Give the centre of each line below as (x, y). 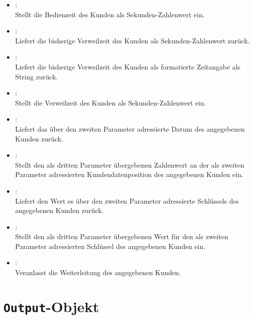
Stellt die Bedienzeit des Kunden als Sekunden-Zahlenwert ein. (110, 14)
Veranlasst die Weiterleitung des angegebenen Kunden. (98, 272)
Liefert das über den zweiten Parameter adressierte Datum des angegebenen (130, 128)
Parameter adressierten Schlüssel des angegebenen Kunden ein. (110, 246)
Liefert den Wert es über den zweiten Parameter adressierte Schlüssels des (127, 200)
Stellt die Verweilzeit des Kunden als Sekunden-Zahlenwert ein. (110, 102)
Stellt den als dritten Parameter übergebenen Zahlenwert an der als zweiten (129, 164)
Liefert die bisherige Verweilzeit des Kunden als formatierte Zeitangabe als (128, 66)
